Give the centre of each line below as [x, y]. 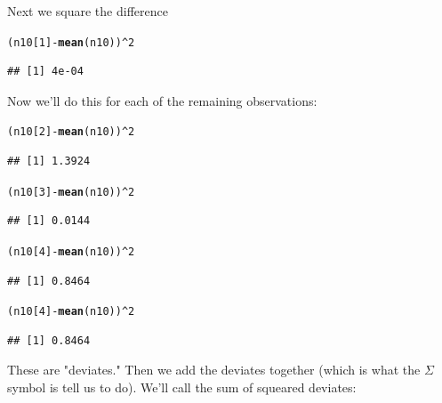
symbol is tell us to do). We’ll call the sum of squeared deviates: [182, 387]
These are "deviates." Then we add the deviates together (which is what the [214, 370]
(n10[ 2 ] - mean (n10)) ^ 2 [71, 132]
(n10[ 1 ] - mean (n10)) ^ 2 [71, 42]
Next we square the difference [88, 11]
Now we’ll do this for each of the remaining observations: [162, 100]
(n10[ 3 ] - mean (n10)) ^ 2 [71, 192]
